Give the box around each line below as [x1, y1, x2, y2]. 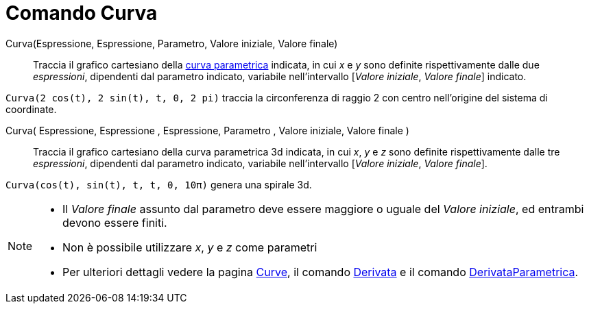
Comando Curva [5, 1, 158, 25]
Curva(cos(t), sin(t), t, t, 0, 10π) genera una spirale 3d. [5, 178, 312, 190]
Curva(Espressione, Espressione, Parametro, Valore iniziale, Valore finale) [5, 37, 338, 49]
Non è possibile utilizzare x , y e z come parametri [62, 240, 317, 254]
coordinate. [5, 103, 57, 115]
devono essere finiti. [62, 215, 167, 230]
